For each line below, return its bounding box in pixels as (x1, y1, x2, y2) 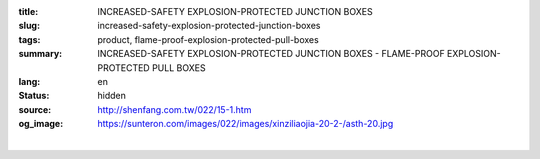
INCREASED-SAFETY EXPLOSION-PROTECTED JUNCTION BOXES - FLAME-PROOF (97, 48, 445, 60)
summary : (18, 48, 63, 60)
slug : (18, 20, 40, 32)
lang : (18, 75, 41, 87)
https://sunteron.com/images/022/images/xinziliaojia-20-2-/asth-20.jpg (97, 118, 394, 130)
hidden (97, 90, 127, 102)
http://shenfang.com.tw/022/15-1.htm (97, 103, 252, 115)
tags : (18, 33, 41, 45)
